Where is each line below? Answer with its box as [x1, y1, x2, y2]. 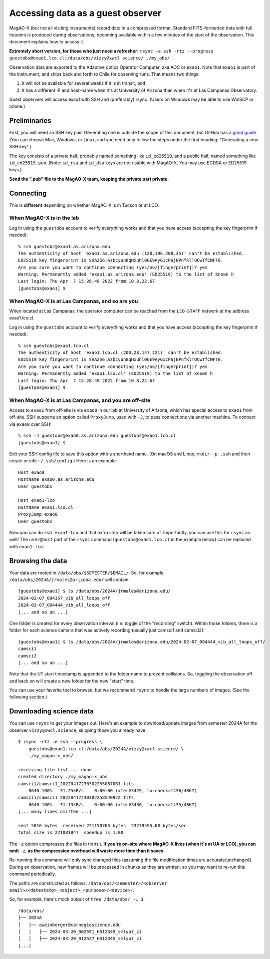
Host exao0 [18, 469, 45, 475]
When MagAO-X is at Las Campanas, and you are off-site [9, 397, 151, 404]
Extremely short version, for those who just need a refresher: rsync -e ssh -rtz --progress [9, 48, 214, 54]
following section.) [9, 694, 47, 700]
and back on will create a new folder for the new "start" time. [9, 678, 135, 684]
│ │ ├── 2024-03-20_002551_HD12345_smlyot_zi [18, 929, 142, 935]
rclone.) [9, 103, 25, 109]
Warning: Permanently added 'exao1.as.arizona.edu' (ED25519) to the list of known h [18, 272, 234, 277]
